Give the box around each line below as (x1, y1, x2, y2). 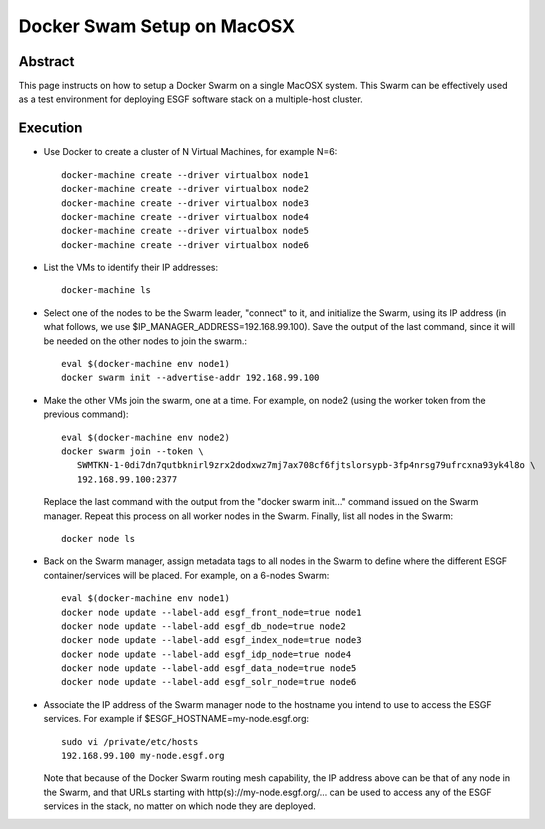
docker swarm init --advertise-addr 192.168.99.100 (61, 372, 320, 384)
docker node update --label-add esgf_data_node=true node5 (61, 663, 357, 674)
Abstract (18, 53, 75, 70)
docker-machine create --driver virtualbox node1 (61, 169, 310, 180)
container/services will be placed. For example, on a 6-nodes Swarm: (43, 569, 330, 581)
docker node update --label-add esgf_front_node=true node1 (61, 606, 362, 618)
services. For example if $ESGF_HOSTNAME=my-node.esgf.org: (43, 713, 310, 725)
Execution (18, 120, 83, 137)
